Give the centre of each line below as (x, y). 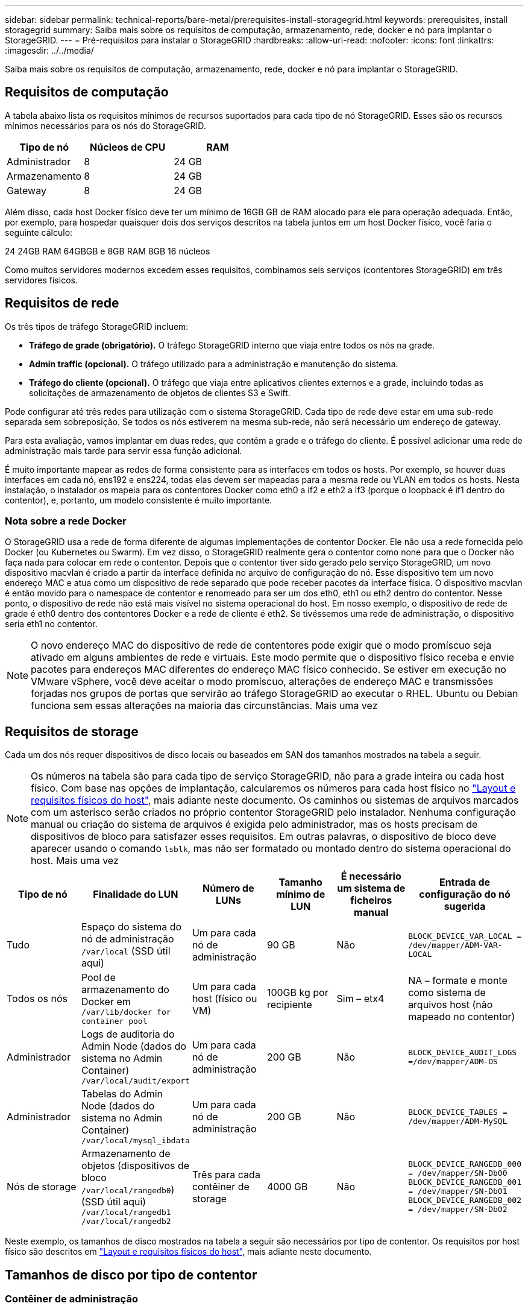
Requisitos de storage (72, 731)
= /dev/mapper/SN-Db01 (458, 1191)
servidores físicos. (41, 280)
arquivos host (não (451, 1005)
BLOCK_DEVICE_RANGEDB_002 (465, 1200)
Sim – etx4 (360, 999)
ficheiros (371, 901)
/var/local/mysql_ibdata (135, 1141)
